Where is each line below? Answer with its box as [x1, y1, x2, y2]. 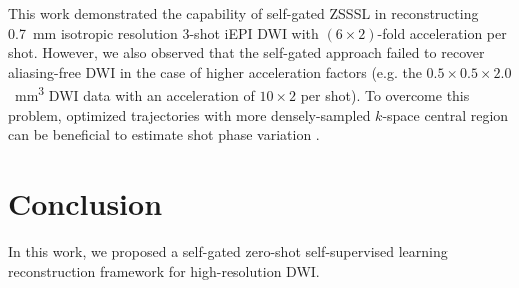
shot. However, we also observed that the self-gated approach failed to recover [8, 42, 485, 63]
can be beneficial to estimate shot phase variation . [8, 124, 320, 145]
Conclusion [8, 183, 163, 223]
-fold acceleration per [377, 22, 507, 43]
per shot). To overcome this [300, 85, 470, 106]
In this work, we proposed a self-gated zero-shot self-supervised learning [8, 240, 448, 261]
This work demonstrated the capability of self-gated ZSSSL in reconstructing [8, 3, 479, 23]
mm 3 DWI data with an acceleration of [14, 82, 255, 106]
